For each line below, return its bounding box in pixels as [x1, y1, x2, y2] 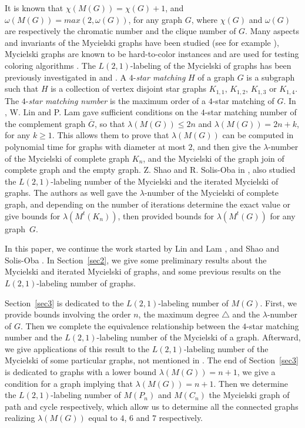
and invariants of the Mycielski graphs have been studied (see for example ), [5, 36, 279, 48]
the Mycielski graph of [209, 389, 290, 401]
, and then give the [192, 140, 261, 152]
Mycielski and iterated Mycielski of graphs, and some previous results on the [5, 265, 281, 277]
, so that [95, 117, 125, 129]
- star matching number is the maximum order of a [25, 94, 206, 106]
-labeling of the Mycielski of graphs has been [130, 59, 291, 71]
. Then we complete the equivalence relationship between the [20, 319, 240, 332]
